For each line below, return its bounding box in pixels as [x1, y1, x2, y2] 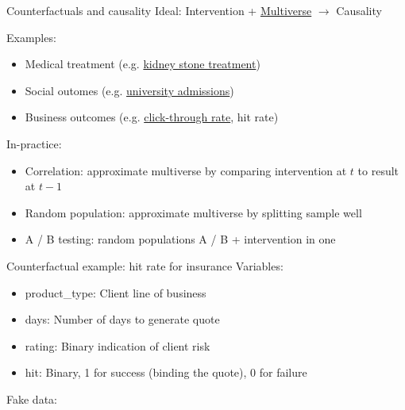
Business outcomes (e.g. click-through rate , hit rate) [25, 109, 279, 125]
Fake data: [6, 390, 57, 407]
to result [357, 162, 399, 178]
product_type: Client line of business [25, 284, 206, 301]
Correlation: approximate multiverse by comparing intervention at [25, 162, 347, 178]
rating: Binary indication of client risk [25, 337, 210, 354]
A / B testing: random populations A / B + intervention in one [25, 231, 336, 247]
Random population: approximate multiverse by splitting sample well [25, 204, 362, 220]
